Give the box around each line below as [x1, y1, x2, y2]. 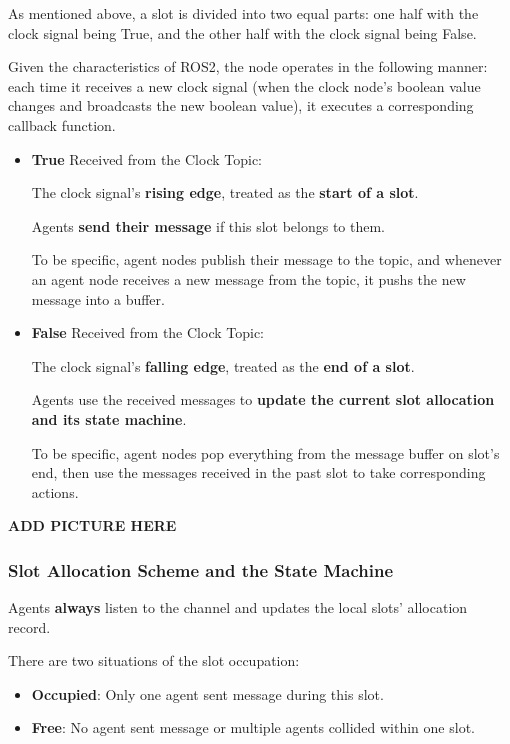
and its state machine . [31, 408, 187, 429]
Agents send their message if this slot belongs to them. [31, 215, 385, 236]
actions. [31, 481, 79, 502]
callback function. [8, 114, 116, 135]
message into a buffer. [31, 288, 165, 309]
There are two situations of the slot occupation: [8, 650, 300, 671]
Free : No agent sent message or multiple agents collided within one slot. [31, 717, 475, 738]
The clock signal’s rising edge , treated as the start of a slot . [31, 182, 419, 203]
